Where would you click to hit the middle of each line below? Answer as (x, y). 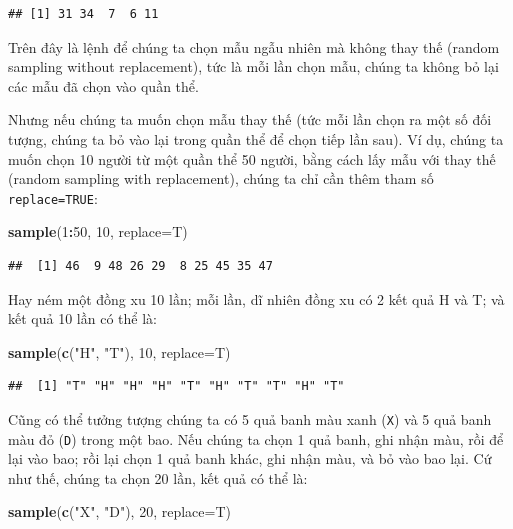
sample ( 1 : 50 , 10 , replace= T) (98, 231)
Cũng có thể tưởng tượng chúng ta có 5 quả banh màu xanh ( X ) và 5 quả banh (250, 418)
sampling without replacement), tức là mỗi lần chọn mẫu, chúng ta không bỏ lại (253, 66)
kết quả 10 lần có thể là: (82, 318)
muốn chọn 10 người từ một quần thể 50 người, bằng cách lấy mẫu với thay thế (252, 158)
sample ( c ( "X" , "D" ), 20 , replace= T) (120, 511)
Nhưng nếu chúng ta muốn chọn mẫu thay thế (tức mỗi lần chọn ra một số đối (250, 119)
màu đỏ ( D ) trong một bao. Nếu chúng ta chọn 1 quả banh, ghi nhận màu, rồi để (256, 438)
